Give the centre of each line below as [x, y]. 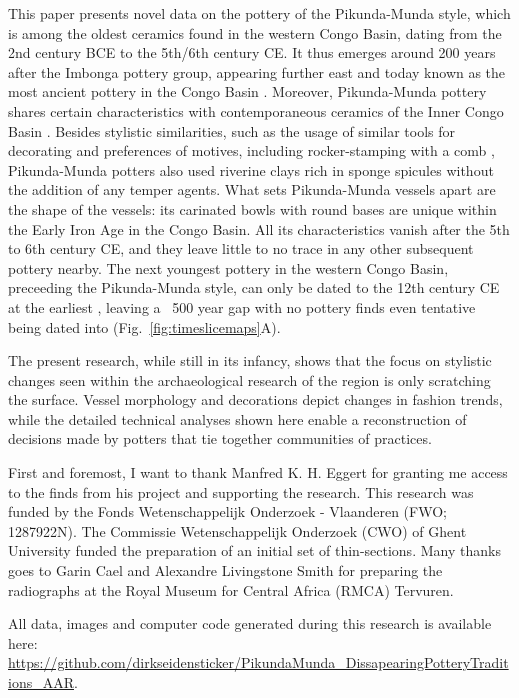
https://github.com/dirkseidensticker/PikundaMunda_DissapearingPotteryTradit [258, 662]
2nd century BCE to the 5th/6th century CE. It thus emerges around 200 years [252, 52]
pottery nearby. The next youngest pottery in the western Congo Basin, [228, 267]
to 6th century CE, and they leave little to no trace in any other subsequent [241, 248]
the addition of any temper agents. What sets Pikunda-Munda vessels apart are [252, 189]
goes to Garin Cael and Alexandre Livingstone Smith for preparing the [225, 570]
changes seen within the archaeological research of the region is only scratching [249, 379]
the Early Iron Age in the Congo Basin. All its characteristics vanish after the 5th [259, 228]
